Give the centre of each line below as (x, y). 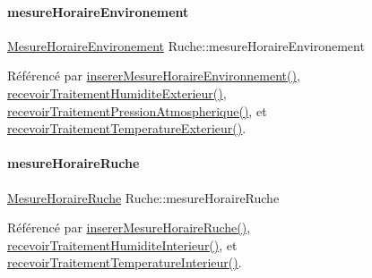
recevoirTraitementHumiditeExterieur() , (117, 93)
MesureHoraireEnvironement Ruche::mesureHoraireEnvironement (186, 45)
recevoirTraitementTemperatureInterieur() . (125, 262)
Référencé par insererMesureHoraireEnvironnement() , (154, 76)
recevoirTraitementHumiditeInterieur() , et (122, 244)
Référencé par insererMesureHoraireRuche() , (129, 227)
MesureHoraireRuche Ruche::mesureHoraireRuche (143, 197)
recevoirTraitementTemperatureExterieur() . (127, 128)
